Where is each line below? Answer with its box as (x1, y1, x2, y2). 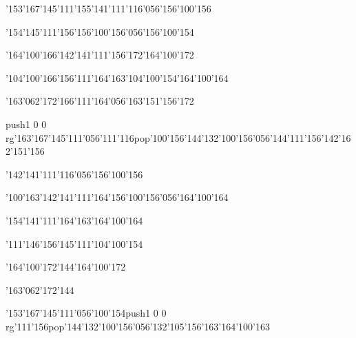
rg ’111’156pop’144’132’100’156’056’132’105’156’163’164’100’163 (6, 319, 270, 333)
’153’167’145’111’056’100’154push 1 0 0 (6, 306, 167, 320)
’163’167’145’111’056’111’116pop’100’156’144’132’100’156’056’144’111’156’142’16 (14, 130, 351, 145)
